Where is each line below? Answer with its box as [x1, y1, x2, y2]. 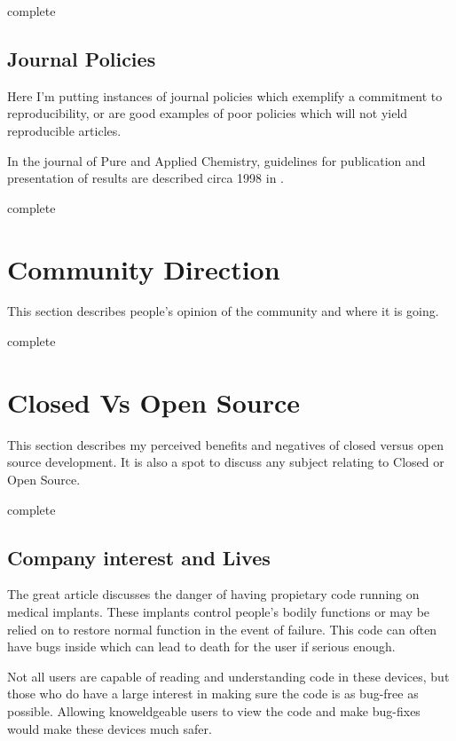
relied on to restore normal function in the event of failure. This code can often [7, 619, 437, 638]
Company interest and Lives [7, 543, 271, 571]
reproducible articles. [7, 121, 122, 139]
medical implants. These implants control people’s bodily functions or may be [7, 602, 430, 620]
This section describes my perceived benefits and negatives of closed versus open [7, 435, 444, 453]
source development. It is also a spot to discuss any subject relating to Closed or [7, 453, 444, 471]
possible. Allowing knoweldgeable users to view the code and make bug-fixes [7, 701, 421, 720]
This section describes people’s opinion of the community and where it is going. [7, 302, 439, 320]
